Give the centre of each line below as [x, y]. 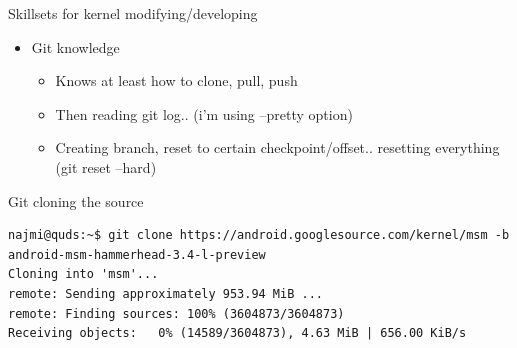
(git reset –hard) [106, 166]
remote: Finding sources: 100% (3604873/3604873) [176, 313]
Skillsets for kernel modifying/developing [133, 13]
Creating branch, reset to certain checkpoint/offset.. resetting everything [277, 147]
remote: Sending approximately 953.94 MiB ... [165, 293]
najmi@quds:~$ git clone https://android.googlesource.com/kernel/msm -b [259, 235]
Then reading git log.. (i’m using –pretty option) [204, 113]
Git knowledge [75, 46]
